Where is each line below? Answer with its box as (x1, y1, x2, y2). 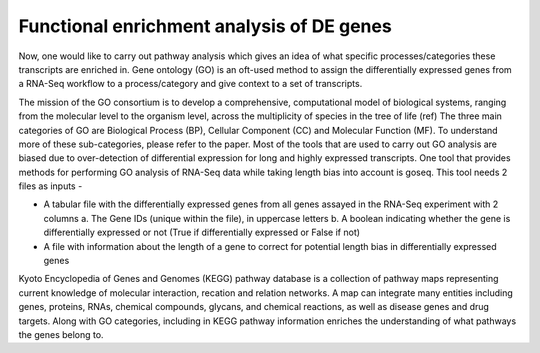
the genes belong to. (18, 328, 104, 340)
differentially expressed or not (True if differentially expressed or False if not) (43, 226, 360, 239)
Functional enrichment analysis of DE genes (18, 15, 392, 37)
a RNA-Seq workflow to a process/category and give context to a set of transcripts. (18, 78, 363, 90)
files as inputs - (18, 180, 83, 192)
